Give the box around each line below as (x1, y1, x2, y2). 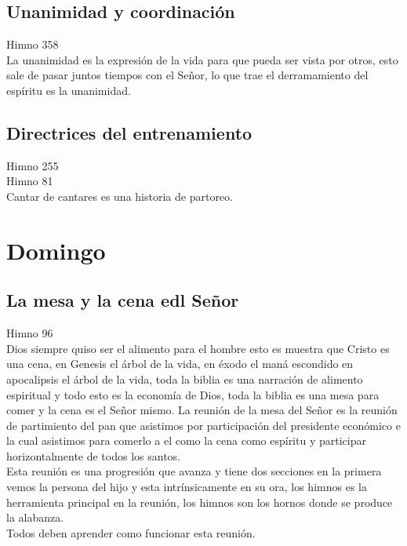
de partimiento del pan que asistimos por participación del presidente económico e (6, 417, 401, 433)
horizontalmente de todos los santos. (6, 447, 180, 464)
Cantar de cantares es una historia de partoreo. (6, 187, 233, 204)
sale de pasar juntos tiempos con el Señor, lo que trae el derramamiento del (6, 67, 369, 83)
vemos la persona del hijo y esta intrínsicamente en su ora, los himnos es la (6, 479, 367, 495)
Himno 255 (6, 157, 59, 173)
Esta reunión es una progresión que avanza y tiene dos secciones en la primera (6, 463, 382, 479)
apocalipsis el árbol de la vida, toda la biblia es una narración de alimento (6, 370, 363, 387)
